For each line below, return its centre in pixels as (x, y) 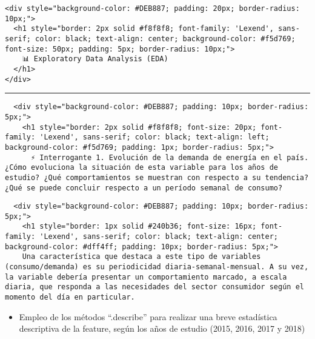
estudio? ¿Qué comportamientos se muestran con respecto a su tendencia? (157, 177)
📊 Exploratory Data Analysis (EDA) (95, 59)
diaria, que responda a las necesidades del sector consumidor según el (154, 287)
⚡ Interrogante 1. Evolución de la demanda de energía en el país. (170, 157)
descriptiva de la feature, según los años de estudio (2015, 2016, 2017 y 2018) (162, 328)
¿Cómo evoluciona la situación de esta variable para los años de (142, 168)
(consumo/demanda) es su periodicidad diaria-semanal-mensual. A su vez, (157, 267)
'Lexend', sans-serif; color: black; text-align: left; (154, 137)
